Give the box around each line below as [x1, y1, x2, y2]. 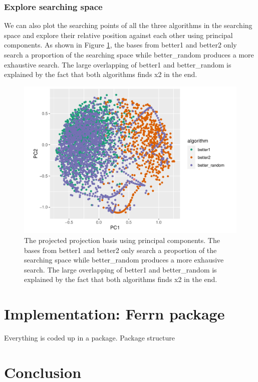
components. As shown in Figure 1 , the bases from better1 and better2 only [4, 39, 237, 50]
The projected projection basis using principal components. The [24, 234, 220, 245]
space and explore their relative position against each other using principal [4, 29, 233, 40]
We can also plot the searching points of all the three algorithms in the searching [4, 20, 252, 30]
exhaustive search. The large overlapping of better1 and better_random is [4, 59, 231, 69]
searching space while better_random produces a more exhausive [24, 254, 224, 265]
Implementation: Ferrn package [4, 303, 225, 324]
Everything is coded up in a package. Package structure [4, 332, 175, 342]
